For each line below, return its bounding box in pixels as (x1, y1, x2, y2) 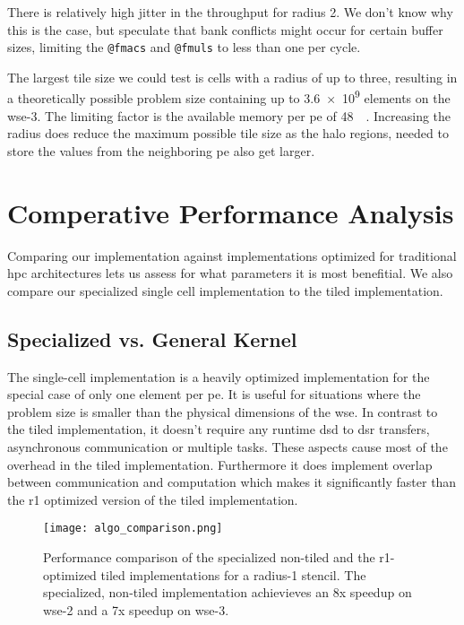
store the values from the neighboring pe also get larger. (7, 141, 315, 160)
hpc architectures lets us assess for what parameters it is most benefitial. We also (7, 264, 453, 282)
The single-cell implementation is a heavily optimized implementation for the (7, 367, 430, 386)
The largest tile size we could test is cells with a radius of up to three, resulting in (7, 67, 458, 86)
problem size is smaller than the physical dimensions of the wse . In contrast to (7, 402, 438, 421)
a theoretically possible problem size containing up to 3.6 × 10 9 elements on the (7, 86, 451, 108)
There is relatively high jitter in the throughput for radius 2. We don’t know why (7, 3, 453, 21)
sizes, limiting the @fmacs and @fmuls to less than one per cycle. (7, 38, 361, 56)
